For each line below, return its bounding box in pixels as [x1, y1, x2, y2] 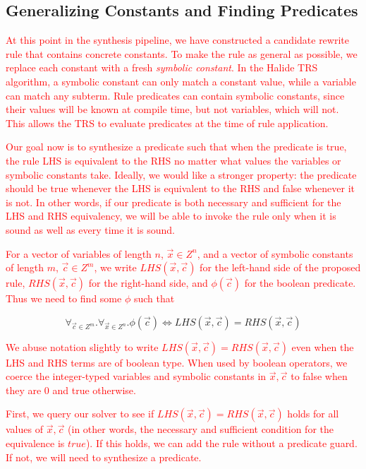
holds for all [287, 406, 339, 421]
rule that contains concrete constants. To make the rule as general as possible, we [6, 46, 358, 61]
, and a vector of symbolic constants [197, 246, 353, 261]
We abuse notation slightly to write [6, 339, 159, 354]
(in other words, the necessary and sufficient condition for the [68, 422, 334, 437]
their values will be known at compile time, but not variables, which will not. [6, 102, 339, 117]
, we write [94, 260, 137, 275]
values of [6, 422, 43, 437]
